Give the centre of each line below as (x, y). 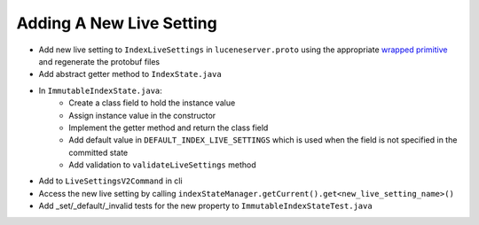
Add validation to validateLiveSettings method (162, 165)
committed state (98, 152)
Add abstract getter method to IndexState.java (130, 74)
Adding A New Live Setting (117, 23)
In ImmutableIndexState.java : (101, 90)
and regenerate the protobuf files (99, 61)
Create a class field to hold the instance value (152, 103)
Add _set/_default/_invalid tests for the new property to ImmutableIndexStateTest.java (205, 206)
